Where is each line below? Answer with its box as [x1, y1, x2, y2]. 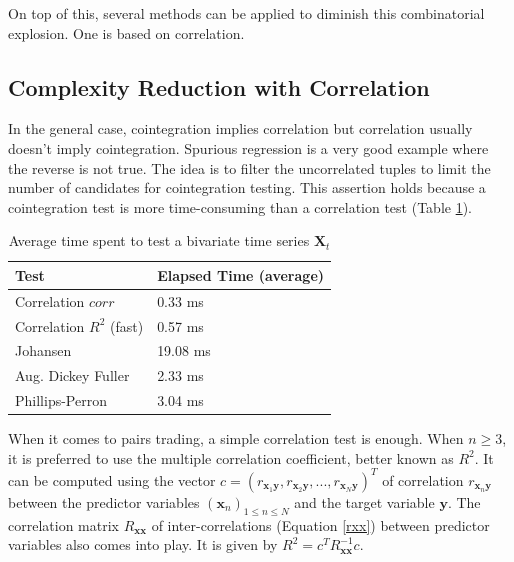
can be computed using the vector [8, 469, 216, 490]
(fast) [109, 315, 144, 336]
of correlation [382, 469, 464, 490]
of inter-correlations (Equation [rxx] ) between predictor [151, 514, 490, 535]
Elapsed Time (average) [157, 264, 325, 285]
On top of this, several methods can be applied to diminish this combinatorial [8, 3, 485, 23]
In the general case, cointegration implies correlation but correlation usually [8, 118, 473, 139]
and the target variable [294, 491, 435, 512]
